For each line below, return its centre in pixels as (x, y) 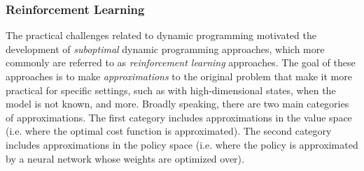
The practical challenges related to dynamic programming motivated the (161, 35)
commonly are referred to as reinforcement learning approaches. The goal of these (181, 62)
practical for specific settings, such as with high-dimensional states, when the (171, 90)
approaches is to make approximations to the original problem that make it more (179, 76)
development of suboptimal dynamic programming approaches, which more (165, 49)
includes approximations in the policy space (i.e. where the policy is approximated (182, 144)
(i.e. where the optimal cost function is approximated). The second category (169, 131)
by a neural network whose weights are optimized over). (125, 158)
